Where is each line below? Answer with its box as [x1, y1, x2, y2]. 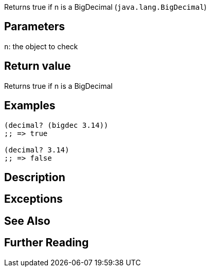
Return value [4, 60, 71, 73]
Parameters [4, 20, 65, 33]
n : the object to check [4, 42, 78, 51]
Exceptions [4, 192, 63, 206]
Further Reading [4, 236, 89, 249]
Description [4, 170, 65, 184]
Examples [4, 99, 56, 112]
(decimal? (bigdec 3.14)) [4, 121, 109, 129]
